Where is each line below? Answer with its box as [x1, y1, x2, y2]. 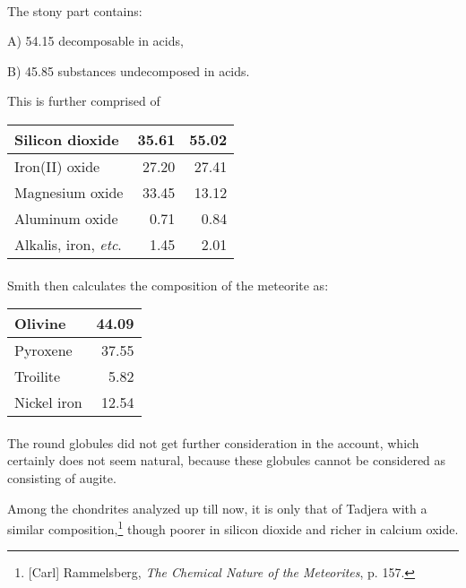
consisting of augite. [7, 468, 116, 487]
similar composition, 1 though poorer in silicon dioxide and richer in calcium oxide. [7, 517, 459, 538]
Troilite [14, 366, 61, 387]
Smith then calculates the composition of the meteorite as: [7, 275, 329, 294]
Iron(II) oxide [14, 155, 100, 177]
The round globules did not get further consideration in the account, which [7, 433, 419, 452]
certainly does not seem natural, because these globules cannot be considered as [7, 451, 446, 470]
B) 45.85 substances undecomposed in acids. [7, 61, 250, 80]
